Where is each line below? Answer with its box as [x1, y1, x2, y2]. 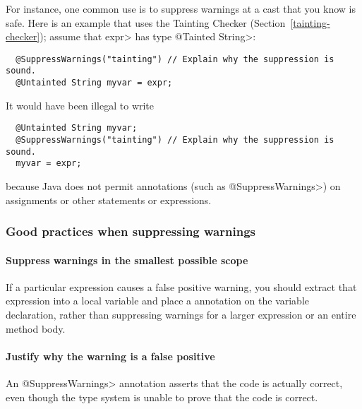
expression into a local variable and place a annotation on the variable [6, 293, 310, 308]
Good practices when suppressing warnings [6, 223, 255, 240]
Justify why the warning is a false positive [6, 348, 215, 363]
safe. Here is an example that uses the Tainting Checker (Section [6, 15, 286, 30]
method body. [6, 321, 66, 336]
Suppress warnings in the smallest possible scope [6, 252, 248, 267]
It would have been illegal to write [6, 97, 155, 112]
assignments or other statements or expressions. [6, 192, 212, 207]
